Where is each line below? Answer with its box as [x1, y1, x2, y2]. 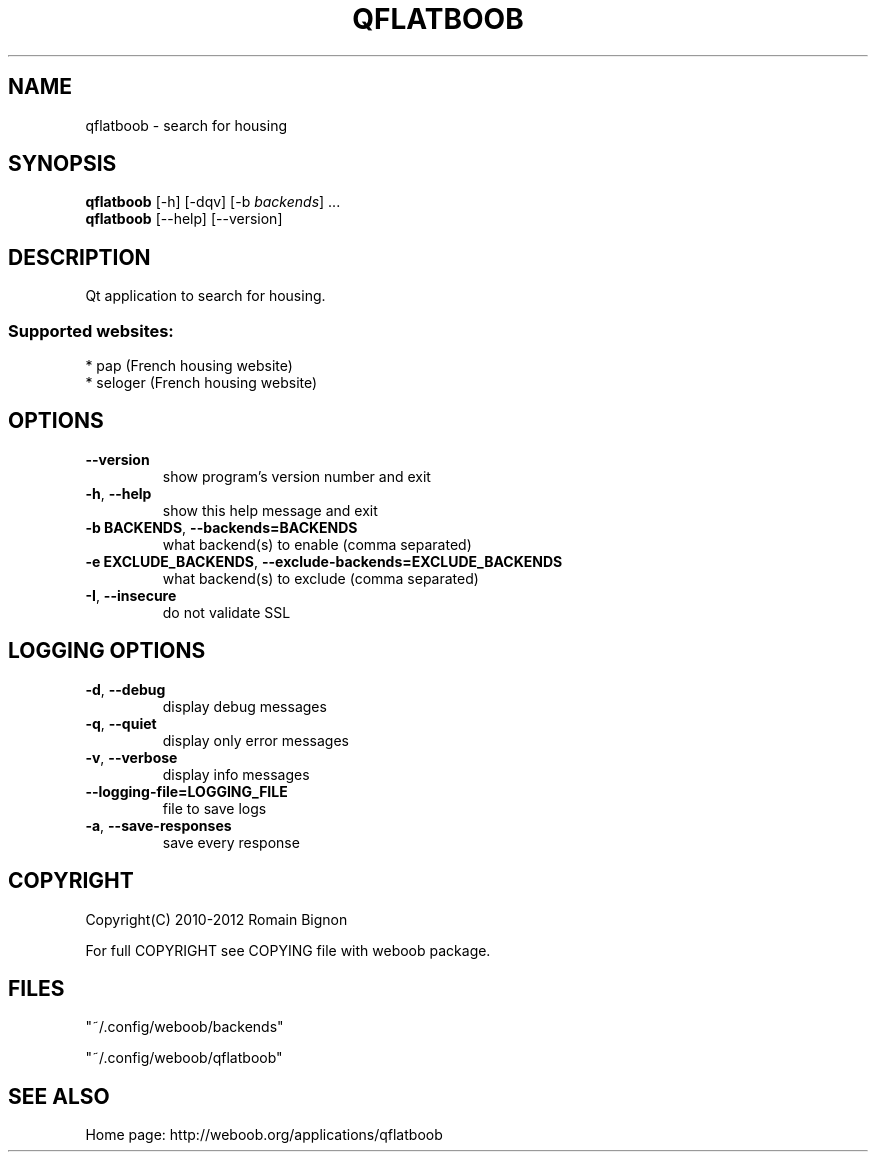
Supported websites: [8, 320, 174, 341]
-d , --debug [85, 680, 166, 698]
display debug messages [162, 697, 327, 715]
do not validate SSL [162, 603, 291, 621]
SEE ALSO [8, 1083, 110, 1109]
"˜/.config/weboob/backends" [85, 1018, 284, 1036]
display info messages [162, 765, 310, 783]
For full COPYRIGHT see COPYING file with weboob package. [85, 941, 491, 959]
